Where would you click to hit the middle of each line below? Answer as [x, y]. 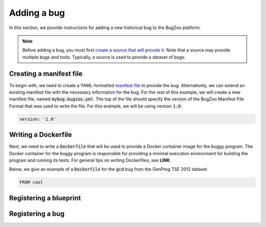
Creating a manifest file [46, 74]
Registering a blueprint [45, 198]
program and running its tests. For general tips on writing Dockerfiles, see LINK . [90, 161]
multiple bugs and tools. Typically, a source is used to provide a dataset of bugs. [104, 57]
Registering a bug [37, 213]
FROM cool [31, 182]
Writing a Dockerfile [41, 135]
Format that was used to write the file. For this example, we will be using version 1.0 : [96, 106]
